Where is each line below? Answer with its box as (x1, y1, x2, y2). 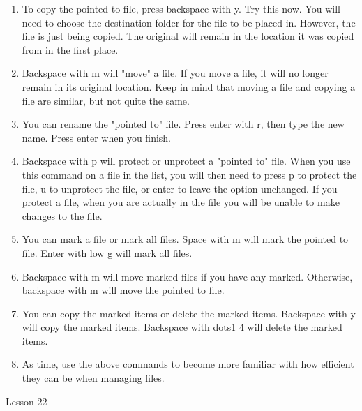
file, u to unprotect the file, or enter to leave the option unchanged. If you (22, 181, 338, 195)
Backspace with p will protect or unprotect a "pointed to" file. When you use (22, 154, 351, 168)
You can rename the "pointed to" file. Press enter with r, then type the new (22, 117, 345, 131)
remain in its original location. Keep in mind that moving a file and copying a (22, 79, 356, 94)
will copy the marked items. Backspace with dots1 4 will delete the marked (22, 320, 342, 334)
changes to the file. (22, 208, 103, 223)
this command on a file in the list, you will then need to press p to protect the (22, 167, 357, 181)
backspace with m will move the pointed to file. (22, 283, 225, 297)
